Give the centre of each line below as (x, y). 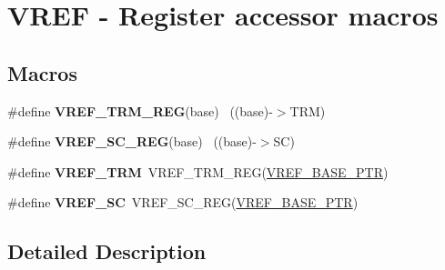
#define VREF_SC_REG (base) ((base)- (132, 141)
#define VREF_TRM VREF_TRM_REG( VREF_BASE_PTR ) (198, 171)
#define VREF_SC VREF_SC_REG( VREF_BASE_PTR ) (183, 202)
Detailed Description (107, 251)
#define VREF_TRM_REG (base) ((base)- (140, 110)
